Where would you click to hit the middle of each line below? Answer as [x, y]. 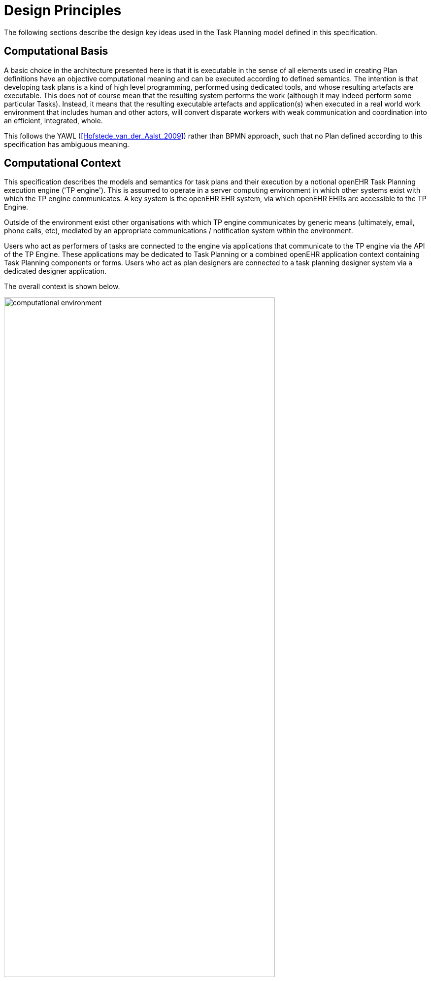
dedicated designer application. [55, 271]
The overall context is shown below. [62, 287]
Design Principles [63, 10]
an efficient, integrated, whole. [53, 120]
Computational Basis [56, 51]
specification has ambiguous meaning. [67, 144]
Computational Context [63, 163]
